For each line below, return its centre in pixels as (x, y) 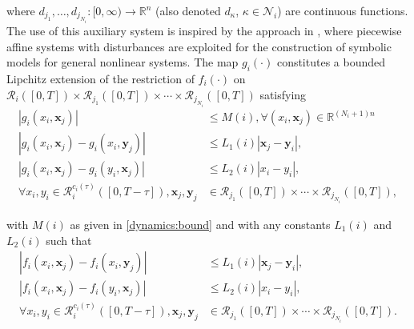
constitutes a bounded (331, 62)
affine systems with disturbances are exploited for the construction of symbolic (199, 46)
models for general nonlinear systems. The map (123, 62)
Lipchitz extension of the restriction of (100, 78)
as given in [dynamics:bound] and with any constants (200, 224)
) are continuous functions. (343, 10)
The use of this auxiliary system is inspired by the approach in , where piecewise (204, 30)
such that (69, 240)
